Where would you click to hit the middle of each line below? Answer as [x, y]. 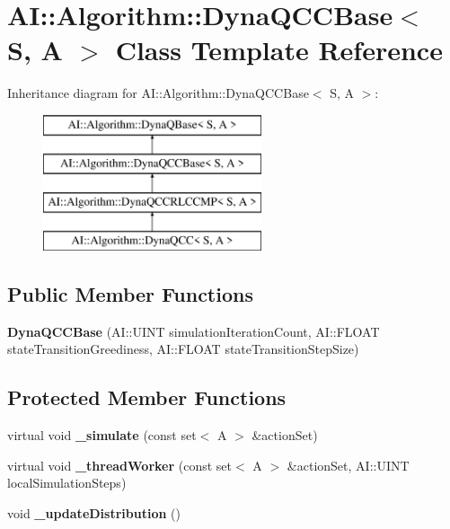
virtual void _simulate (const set [102, 435]
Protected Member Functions [147, 397]
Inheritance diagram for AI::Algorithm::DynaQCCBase [158, 93]
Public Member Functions [130, 294]
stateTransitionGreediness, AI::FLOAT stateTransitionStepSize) [183, 349]
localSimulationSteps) [67, 483]
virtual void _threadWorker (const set [120, 465]
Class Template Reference [279, 50]
